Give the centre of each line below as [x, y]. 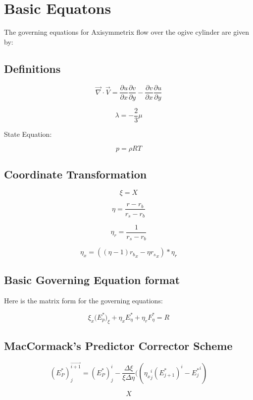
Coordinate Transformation [76, 174]
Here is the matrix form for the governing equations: [83, 300]
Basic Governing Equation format [92, 279]
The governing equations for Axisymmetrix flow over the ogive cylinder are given [127, 32]
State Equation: [28, 134]
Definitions [32, 68]
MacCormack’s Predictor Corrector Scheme [118, 345]
